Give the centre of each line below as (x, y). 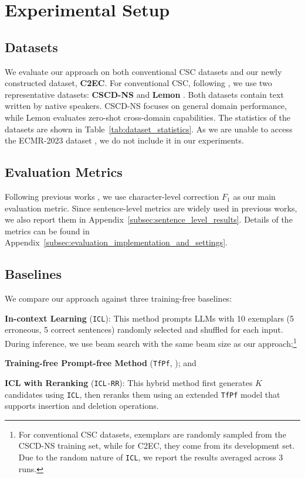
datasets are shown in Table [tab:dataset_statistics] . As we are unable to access (149, 129)
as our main (254, 196)
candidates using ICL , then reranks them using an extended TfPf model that (143, 394)
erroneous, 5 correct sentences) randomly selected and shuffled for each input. (144, 330)
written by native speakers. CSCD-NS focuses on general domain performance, (146, 106)
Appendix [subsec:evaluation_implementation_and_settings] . (116, 242)
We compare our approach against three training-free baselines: (118, 298)
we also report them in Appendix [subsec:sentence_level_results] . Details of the (149, 219)
